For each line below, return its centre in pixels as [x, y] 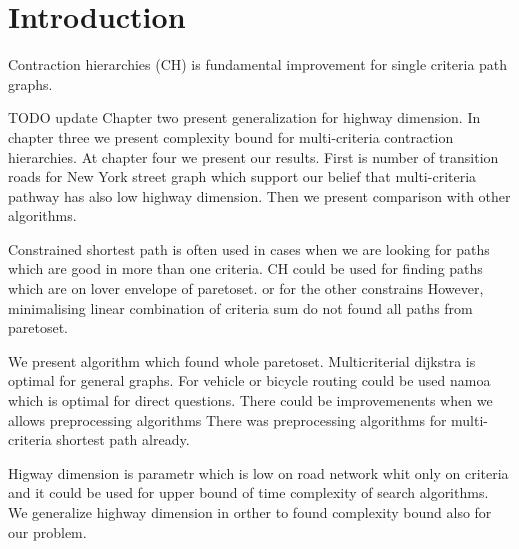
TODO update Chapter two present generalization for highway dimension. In [244, 117]
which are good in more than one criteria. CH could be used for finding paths [245, 268]
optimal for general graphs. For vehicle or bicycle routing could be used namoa [249, 380]
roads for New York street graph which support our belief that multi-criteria [242, 176]
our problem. [47, 531]
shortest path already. [123, 439]
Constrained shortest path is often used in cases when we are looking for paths [249, 248]
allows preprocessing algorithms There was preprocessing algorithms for [227, 419]
